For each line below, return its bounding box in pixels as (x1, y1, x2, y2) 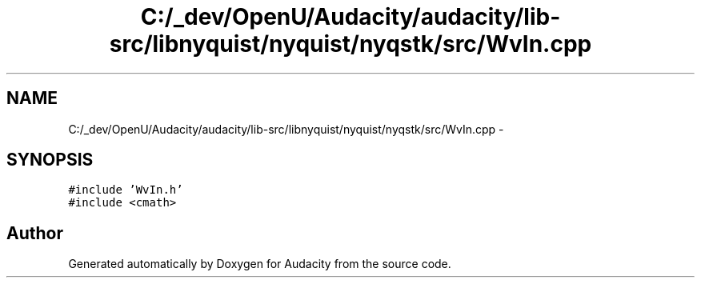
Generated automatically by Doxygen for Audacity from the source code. (68, 257, 451, 271)
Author (6, 222, 63, 243)
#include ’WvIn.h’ (68, 183, 183, 197)
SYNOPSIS (6, 150, 94, 170)
